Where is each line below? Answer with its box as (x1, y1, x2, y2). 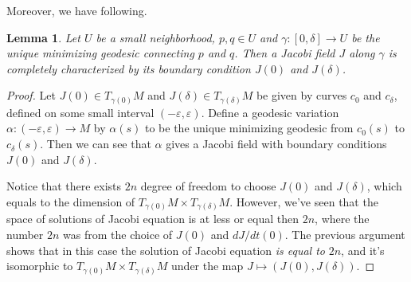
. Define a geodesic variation (201, 104, 339, 120)
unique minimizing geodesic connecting (6, 45, 194, 61)
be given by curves (256, 87, 347, 104)
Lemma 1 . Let (6, 29, 80, 45)
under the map (171, 257, 244, 274)
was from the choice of (63, 225, 173, 242)
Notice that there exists (6, 178, 122, 194)
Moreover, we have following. (6, 2, 147, 18)
